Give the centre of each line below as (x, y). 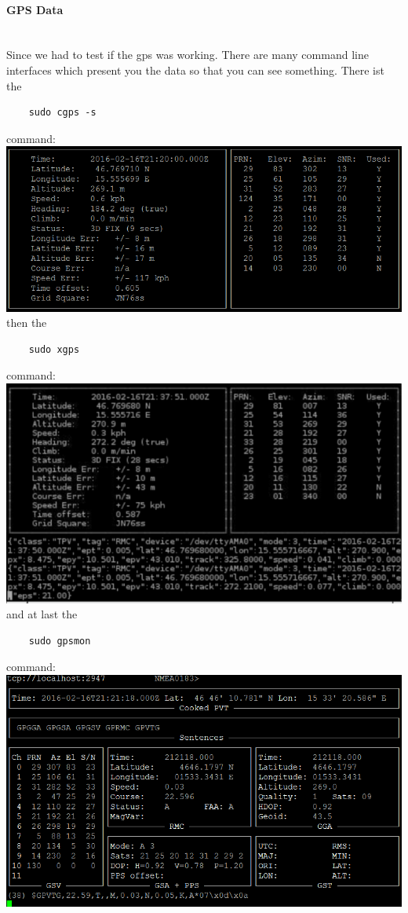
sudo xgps (54, 349)
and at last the (42, 614)
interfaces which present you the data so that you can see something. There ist (195, 70)
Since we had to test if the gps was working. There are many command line (188, 55)
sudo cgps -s (62, 113)
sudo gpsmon (60, 641)
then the (27, 323)
